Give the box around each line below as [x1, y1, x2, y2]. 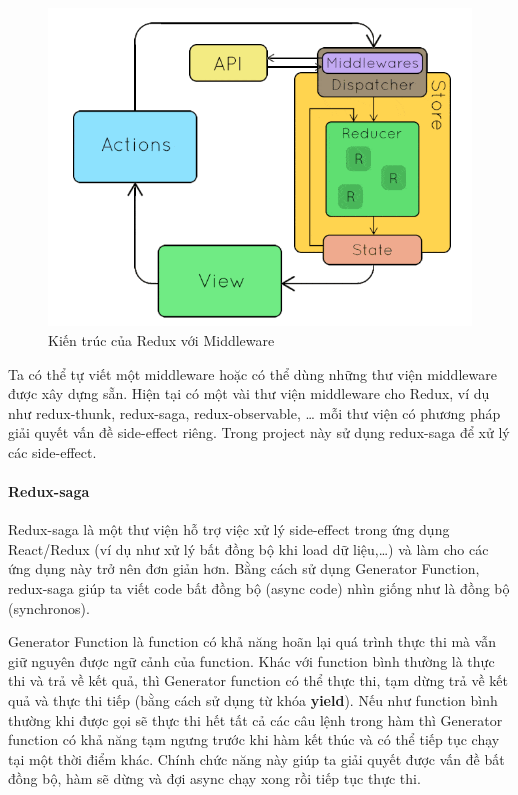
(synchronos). [8, 597, 90, 618]
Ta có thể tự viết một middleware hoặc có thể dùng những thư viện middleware [8, 363, 497, 384]
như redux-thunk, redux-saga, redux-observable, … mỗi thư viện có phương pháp [8, 402, 501, 423]
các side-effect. [8, 441, 97, 462]
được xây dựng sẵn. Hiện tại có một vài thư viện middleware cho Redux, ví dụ [8, 383, 490, 404]
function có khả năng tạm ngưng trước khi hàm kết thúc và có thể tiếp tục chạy [8, 729, 500, 750]
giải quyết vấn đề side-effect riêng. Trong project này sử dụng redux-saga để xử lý [8, 422, 510, 443]
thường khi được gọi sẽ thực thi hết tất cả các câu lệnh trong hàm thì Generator [8, 709, 503, 730]
